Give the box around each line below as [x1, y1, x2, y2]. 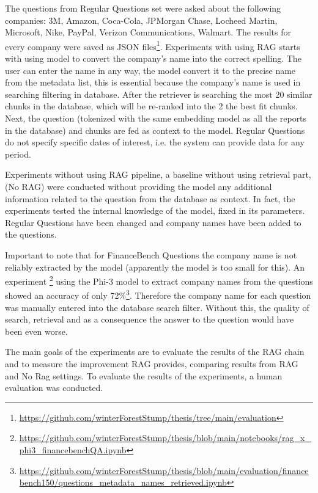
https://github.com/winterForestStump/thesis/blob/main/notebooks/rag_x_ [19, 431, 311, 444]
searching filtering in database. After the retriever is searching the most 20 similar [5, 87, 312, 100]
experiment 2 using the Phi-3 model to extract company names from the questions [5, 273, 313, 287]
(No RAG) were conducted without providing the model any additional [5, 180, 272, 192]
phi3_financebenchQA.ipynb [19, 443, 127, 456]
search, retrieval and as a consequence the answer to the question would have [5, 313, 294, 326]
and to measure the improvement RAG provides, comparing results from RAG [5, 357, 298, 370]
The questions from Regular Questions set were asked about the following [5, 2, 281, 14]
